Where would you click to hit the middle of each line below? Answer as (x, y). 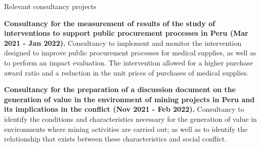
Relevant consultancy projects (50, 6)
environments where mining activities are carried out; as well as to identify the (126, 129)
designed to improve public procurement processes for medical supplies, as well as (130, 53)
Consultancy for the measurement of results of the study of (110, 23)
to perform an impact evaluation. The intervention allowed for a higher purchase (129, 62)
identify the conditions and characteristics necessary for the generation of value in (130, 119)
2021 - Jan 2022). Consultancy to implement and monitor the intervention (123, 43)
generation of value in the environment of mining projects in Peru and (129, 99)
